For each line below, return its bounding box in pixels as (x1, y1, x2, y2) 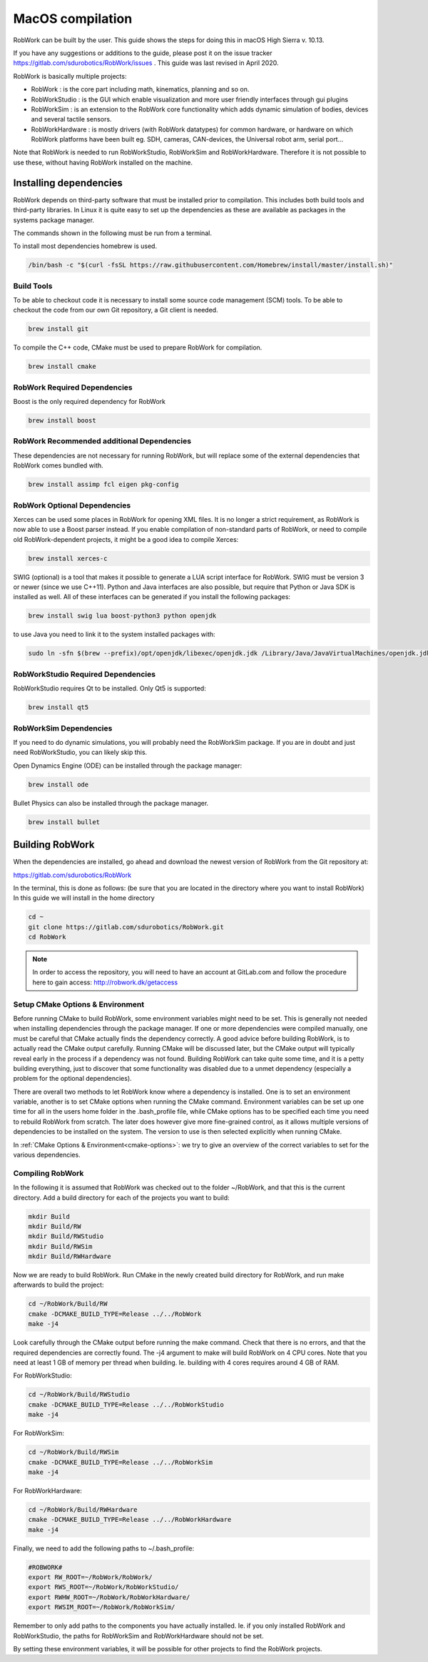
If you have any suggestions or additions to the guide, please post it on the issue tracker (13, 49, 272, 57)
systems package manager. (13, 215, 95, 224)
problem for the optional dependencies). (13, 1074, 132, 1083)
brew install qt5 (28, 703, 89, 711)
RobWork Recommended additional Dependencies (13, 436, 192, 446)
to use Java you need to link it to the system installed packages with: (13, 630, 215, 639)
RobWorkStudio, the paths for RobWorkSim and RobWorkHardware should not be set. (13, 1631, 264, 1640)
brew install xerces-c (28, 554, 108, 563)
